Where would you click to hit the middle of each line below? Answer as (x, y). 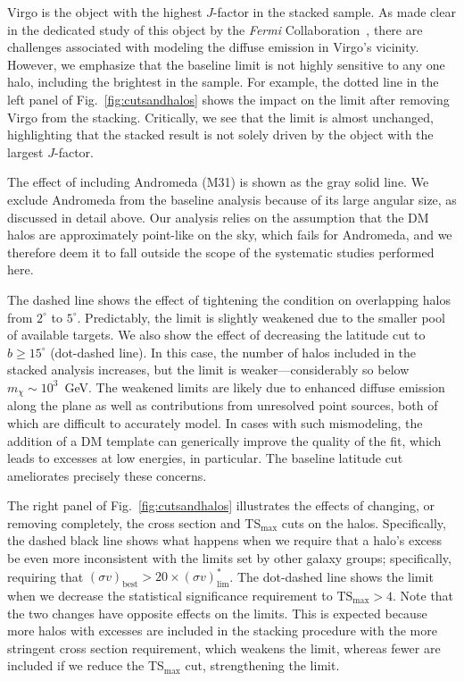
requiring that (46, 576)
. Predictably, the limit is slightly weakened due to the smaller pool (261, 317)
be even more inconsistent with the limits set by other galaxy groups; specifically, (229, 558)
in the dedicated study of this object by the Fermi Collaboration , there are (215, 29)
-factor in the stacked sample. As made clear (334, 12)
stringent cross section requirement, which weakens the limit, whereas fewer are (224, 647)
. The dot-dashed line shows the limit (331, 576)
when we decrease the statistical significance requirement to (170, 595)
